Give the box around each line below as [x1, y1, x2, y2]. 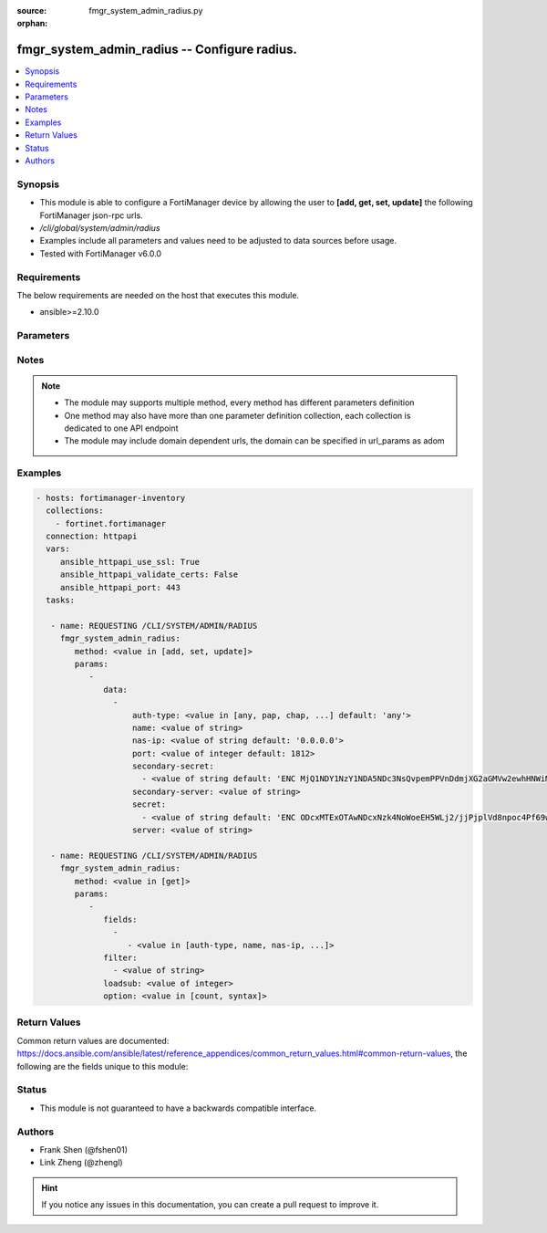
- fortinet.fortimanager [55, 518, 167, 528]
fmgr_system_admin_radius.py [88, 5, 203, 16]
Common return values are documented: [16, 1035, 170, 1046]
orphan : [16, 18, 48, 29]
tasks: [46, 595, 76, 606]
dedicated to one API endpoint [64, 423, 179, 434]
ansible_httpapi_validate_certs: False [59, 569, 239, 580]
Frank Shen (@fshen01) [39, 1144, 128, 1155]
